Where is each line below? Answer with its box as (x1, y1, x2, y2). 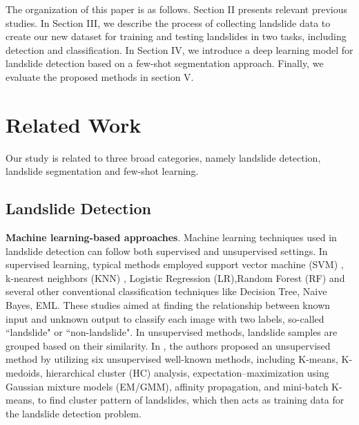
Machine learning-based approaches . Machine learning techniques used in (6, 230, 337, 245)
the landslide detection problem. (6, 406, 142, 420)
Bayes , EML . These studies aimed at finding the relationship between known (6, 298, 331, 312)
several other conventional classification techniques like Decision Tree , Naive (6, 284, 327, 299)
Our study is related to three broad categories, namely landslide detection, (6, 150, 321, 164)
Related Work (6, 110, 142, 138)
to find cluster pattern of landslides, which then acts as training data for (37, 393, 345, 407)
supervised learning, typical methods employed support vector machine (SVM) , (6, 257, 344, 272)
